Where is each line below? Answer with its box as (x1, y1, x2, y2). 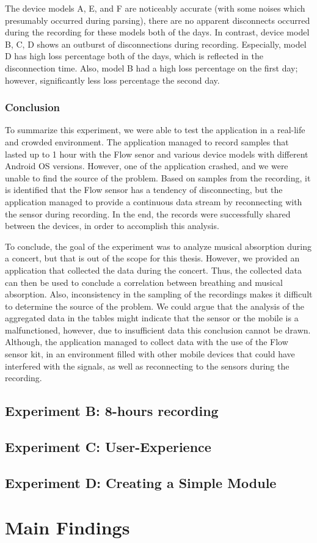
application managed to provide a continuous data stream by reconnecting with (5, 195, 302, 208)
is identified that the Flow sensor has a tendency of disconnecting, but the (5, 183, 283, 196)
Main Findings (5, 515, 130, 540)
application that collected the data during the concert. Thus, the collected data (5, 263, 302, 276)
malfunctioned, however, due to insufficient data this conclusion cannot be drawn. (5, 323, 311, 336)
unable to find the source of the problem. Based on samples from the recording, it (5, 171, 311, 184)
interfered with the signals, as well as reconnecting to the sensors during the (5, 359, 290, 372)
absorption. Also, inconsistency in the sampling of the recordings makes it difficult (5, 288, 313, 301)
